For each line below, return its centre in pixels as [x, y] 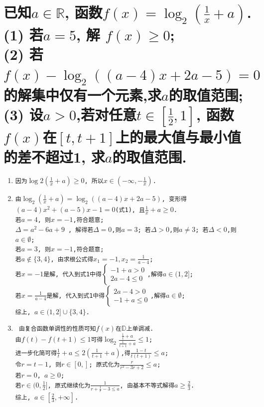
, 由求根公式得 [72, 259]
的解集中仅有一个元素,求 [82, 95]
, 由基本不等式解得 [147, 385]
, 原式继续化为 [69, 385]
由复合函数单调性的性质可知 [57, 329]
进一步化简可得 [36, 353]
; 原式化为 [104, 365]
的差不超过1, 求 [54, 156]
